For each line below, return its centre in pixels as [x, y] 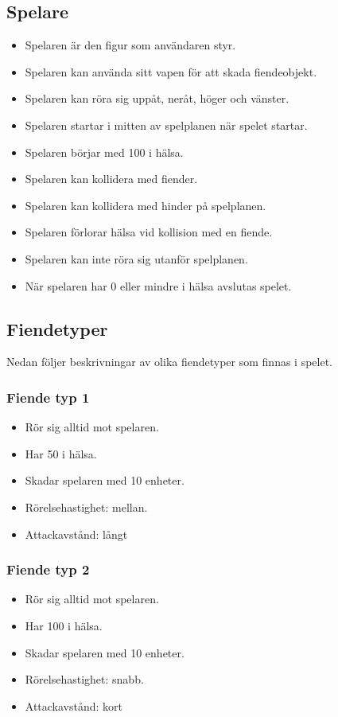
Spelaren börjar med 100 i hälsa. [104, 152]
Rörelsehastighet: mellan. [86, 507]
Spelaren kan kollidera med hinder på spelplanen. [146, 205]
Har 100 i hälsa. [64, 625]
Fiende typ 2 [48, 569]
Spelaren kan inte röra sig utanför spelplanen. [136, 258]
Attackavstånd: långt [76, 534]
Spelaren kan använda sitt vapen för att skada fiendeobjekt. [171, 71]
